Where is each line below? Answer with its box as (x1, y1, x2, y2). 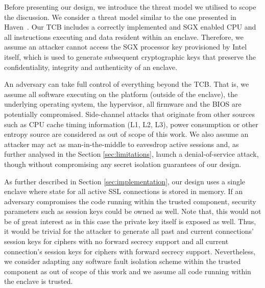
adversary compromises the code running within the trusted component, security (4, 196, 256, 206)
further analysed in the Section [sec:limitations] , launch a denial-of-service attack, (4, 149, 259, 159)
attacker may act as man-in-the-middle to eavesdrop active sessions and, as (4, 138, 239, 149)
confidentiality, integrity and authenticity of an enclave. (4, 61, 178, 72)
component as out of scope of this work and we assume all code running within (4, 266, 251, 276)
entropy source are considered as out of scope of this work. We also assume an (4, 129, 249, 139)
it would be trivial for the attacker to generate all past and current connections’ (4, 226, 254, 236)
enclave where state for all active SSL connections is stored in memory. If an (4, 186, 243, 197)
